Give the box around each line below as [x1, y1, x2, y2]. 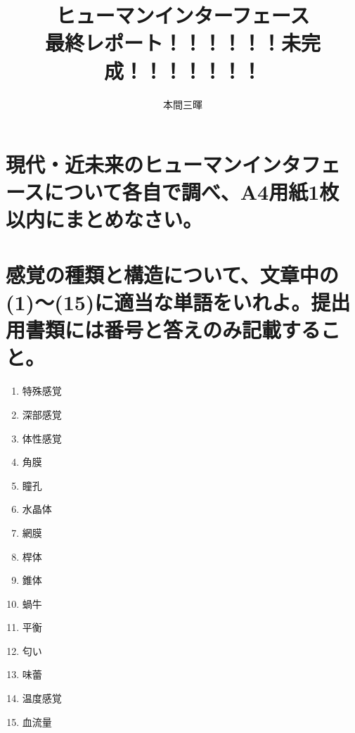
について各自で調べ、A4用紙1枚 [44, 177, 340, 206]
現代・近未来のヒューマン [6, 150, 243, 179]
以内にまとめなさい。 [6, 205, 203, 234]
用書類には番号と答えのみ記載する [6, 315, 321, 344]
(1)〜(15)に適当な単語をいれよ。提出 [6, 288, 351, 317]
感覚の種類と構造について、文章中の [6, 260, 339, 288]
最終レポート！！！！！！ [44, 28, 281, 57]
